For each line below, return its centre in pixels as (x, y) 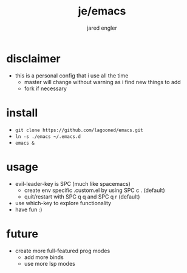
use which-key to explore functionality (63, 203)
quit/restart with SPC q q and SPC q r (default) (82, 196)
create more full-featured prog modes (63, 251)
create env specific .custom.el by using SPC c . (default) (94, 190)
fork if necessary (45, 88)
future (22, 234)
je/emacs (102, 11)
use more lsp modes (50, 263)
